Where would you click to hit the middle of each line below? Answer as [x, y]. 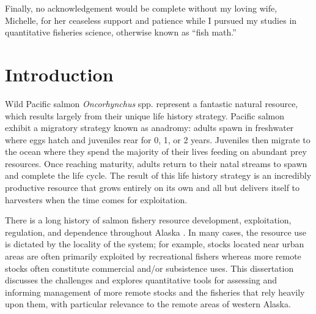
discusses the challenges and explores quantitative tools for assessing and [141, 280]
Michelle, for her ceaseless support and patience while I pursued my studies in [151, 20]
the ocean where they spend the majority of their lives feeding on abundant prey [156, 151]
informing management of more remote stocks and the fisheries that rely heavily [155, 292]
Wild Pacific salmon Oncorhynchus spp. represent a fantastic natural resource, [152, 103]
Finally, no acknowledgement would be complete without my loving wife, [141, 8]
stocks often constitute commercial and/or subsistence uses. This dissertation [149, 268]
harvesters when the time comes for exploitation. [96, 199]
